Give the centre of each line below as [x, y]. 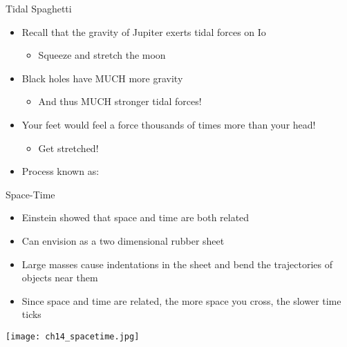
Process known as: [60, 171]
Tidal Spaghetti [39, 8]
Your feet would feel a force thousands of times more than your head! [169, 124]
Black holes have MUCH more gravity [102, 78]
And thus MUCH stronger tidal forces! [120, 101]
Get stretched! [68, 148]
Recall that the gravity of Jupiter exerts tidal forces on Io [144, 31]
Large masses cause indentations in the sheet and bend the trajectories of [177, 264]
